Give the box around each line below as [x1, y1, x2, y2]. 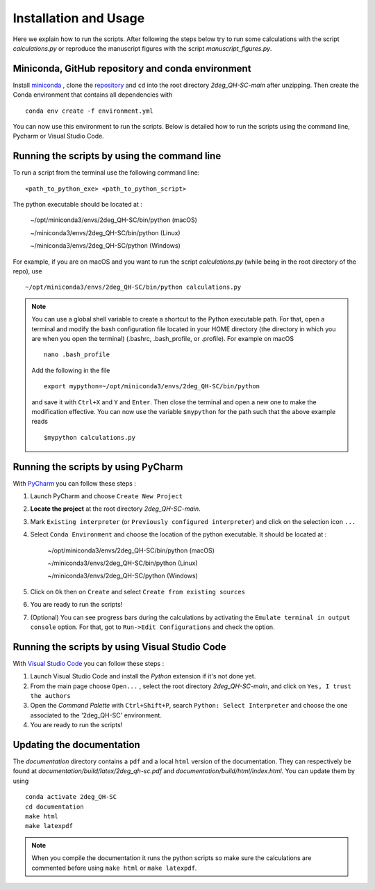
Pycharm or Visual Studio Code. [12, 132, 104, 141]
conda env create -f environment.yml [25, 106, 154, 115]
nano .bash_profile [44, 351, 110, 358]
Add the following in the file [31, 366, 110, 374]
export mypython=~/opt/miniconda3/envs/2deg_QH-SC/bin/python [44, 383, 260, 390]
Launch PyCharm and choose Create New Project [30, 492, 183, 500]
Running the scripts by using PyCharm [12, 461, 183, 472]
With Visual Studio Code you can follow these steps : [12, 659, 165, 667]
